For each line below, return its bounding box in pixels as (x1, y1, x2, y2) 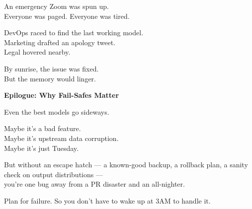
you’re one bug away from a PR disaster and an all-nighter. (4, 179, 185, 189)
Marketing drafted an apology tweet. (4, 37, 116, 47)
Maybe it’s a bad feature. (4, 123, 81, 134)
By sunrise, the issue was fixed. (4, 63, 99, 73)
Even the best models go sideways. (4, 106, 109, 117)
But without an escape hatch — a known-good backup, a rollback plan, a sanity (4, 159, 248, 170)
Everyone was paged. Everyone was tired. (4, 10, 130, 21)
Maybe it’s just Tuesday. (4, 142, 79, 153)
